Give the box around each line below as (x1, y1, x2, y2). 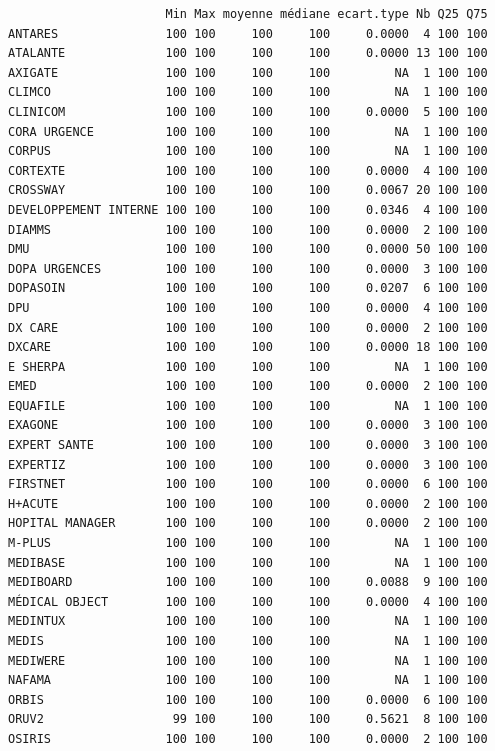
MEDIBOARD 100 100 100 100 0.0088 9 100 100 (8, 575, 488, 590)
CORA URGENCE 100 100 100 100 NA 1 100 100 (8, 124, 488, 139)
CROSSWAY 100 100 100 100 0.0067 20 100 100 (8, 183, 488, 198)
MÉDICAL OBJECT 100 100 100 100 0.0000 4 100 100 (8, 594, 488, 609)
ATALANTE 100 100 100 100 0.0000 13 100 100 (8, 46, 488, 61)
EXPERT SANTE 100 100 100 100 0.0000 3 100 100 (8, 438, 488, 453)
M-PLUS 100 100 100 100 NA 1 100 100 (8, 536, 488, 551)
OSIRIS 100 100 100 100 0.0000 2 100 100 (8, 731, 488, 746)
